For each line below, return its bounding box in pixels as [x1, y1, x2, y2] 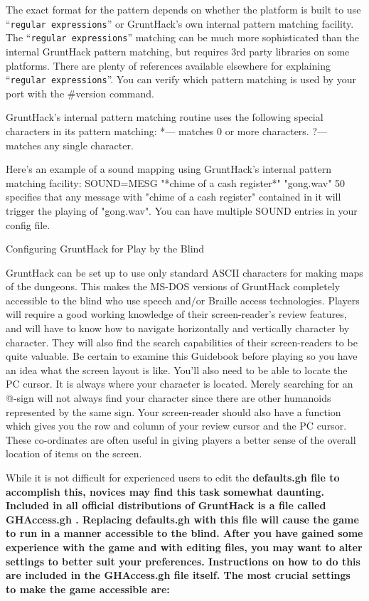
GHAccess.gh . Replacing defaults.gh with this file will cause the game [6, 511, 359, 526]
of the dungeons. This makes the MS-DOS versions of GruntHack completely [6, 279, 341, 294]
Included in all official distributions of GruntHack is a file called [6, 498, 326, 513]
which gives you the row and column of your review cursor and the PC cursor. [6, 418, 347, 433]
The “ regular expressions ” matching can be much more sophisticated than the [6, 30, 360, 45]
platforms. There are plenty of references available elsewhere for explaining [6, 58, 331, 73]
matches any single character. [6, 137, 134, 152]
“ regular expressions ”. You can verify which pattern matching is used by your [6, 72, 356, 87]
